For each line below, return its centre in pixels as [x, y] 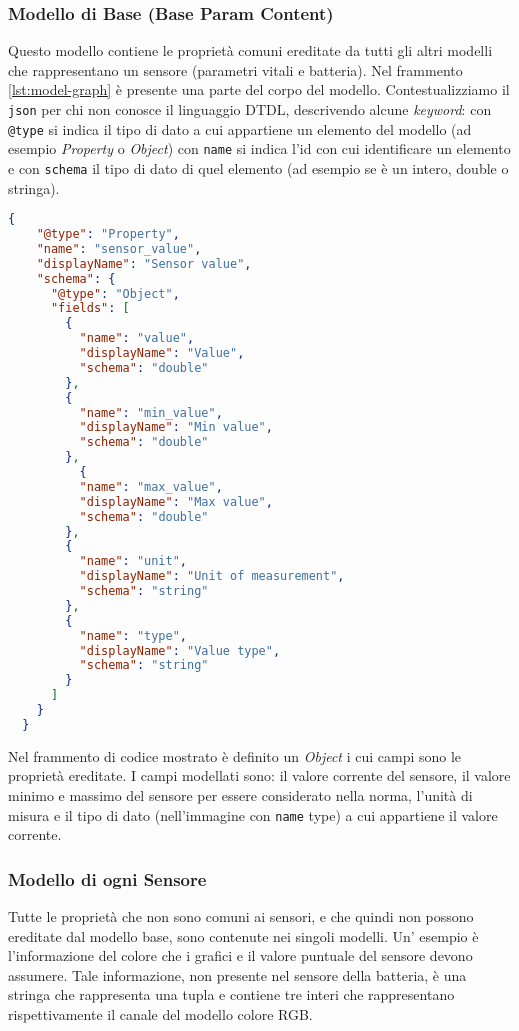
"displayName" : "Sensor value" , [144, 263]
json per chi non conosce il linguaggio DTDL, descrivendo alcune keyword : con [250, 109]
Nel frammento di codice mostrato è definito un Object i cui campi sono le [235, 755]
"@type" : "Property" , [108, 234]
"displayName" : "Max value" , [176, 501]
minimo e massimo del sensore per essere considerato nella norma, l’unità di [240, 795]
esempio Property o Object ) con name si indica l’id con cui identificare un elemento [259, 148]
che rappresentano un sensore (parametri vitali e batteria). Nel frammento [235, 69]
